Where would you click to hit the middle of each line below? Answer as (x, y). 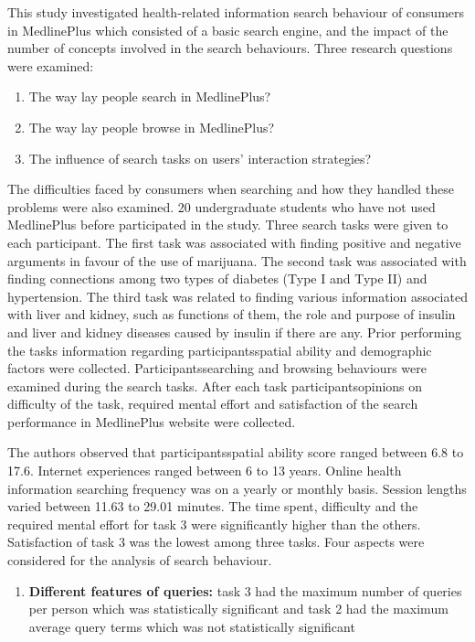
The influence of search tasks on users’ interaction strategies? (200, 158)
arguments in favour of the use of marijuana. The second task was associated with (237, 260)
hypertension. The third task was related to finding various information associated (237, 296)
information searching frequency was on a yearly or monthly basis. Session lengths (237, 488)
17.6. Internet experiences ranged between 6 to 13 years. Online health (205, 471)
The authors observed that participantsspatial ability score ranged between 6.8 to (236, 452)
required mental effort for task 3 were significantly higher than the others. (214, 524)
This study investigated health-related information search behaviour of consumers (236, 12)
